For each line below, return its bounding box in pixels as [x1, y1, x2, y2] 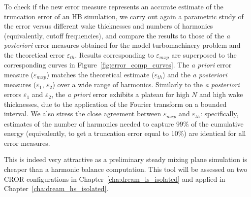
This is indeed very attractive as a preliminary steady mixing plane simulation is [4, 154, 248, 164]
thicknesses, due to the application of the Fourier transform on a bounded [4, 98, 227, 109]
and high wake [199, 89, 243, 99]
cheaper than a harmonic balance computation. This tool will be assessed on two [4, 164, 248, 174]
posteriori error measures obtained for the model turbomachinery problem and [4, 40, 241, 50]
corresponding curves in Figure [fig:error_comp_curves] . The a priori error [4, 60, 232, 70]
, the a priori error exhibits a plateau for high [51, 89, 189, 99]
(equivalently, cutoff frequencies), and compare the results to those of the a [4, 30, 230, 40]
